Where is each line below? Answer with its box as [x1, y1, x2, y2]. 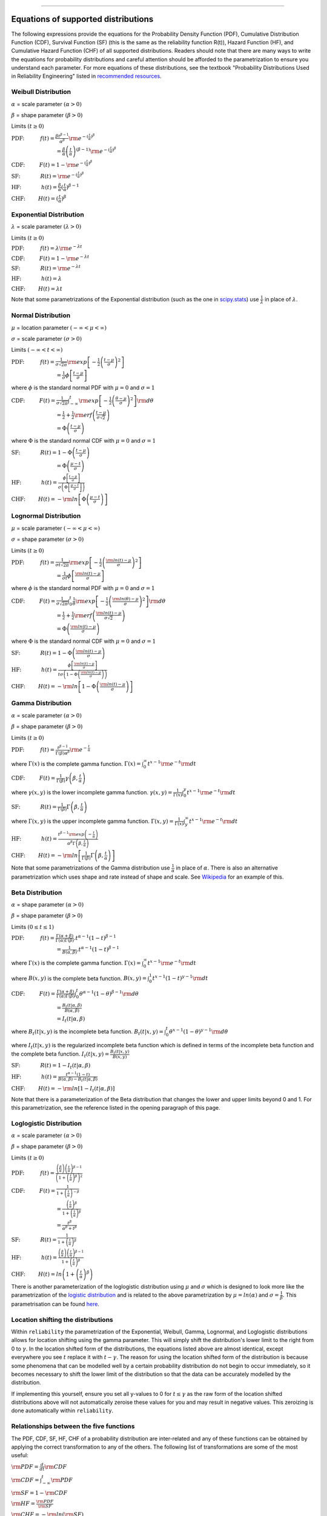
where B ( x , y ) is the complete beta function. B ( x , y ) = [11, 974, 147, 982]
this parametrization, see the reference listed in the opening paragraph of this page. [11, 1104, 220, 1111]
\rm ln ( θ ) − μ [112, 596, 139, 602]
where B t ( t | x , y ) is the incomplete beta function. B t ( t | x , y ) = [11, 1028, 163, 1036]
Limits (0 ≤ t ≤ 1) [11, 923, 54, 930]
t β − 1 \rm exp [58, 831, 85, 837]
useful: [11, 1452, 28, 1459]
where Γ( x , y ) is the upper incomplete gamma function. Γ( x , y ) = [11, 817, 174, 825]
